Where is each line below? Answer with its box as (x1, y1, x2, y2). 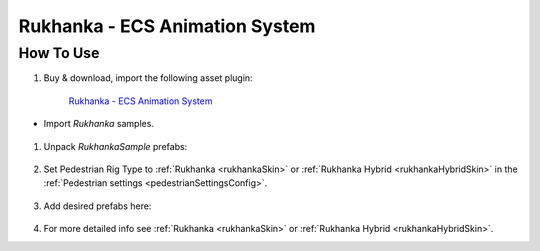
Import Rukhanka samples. (43, 118, 155, 130)
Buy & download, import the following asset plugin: (43, 72, 254, 84)
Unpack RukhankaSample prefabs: (43, 140, 188, 152)
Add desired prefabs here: (43, 200, 152, 212)
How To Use (18, 44, 100, 62)
